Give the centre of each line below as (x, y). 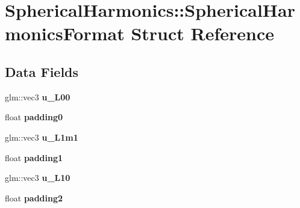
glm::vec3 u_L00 (38, 96)
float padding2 (34, 197)
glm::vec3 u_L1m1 (42, 137)
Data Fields (42, 71)
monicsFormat (65, 33)
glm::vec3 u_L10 (38, 178)
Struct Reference (203, 33)
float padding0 (34, 117)
